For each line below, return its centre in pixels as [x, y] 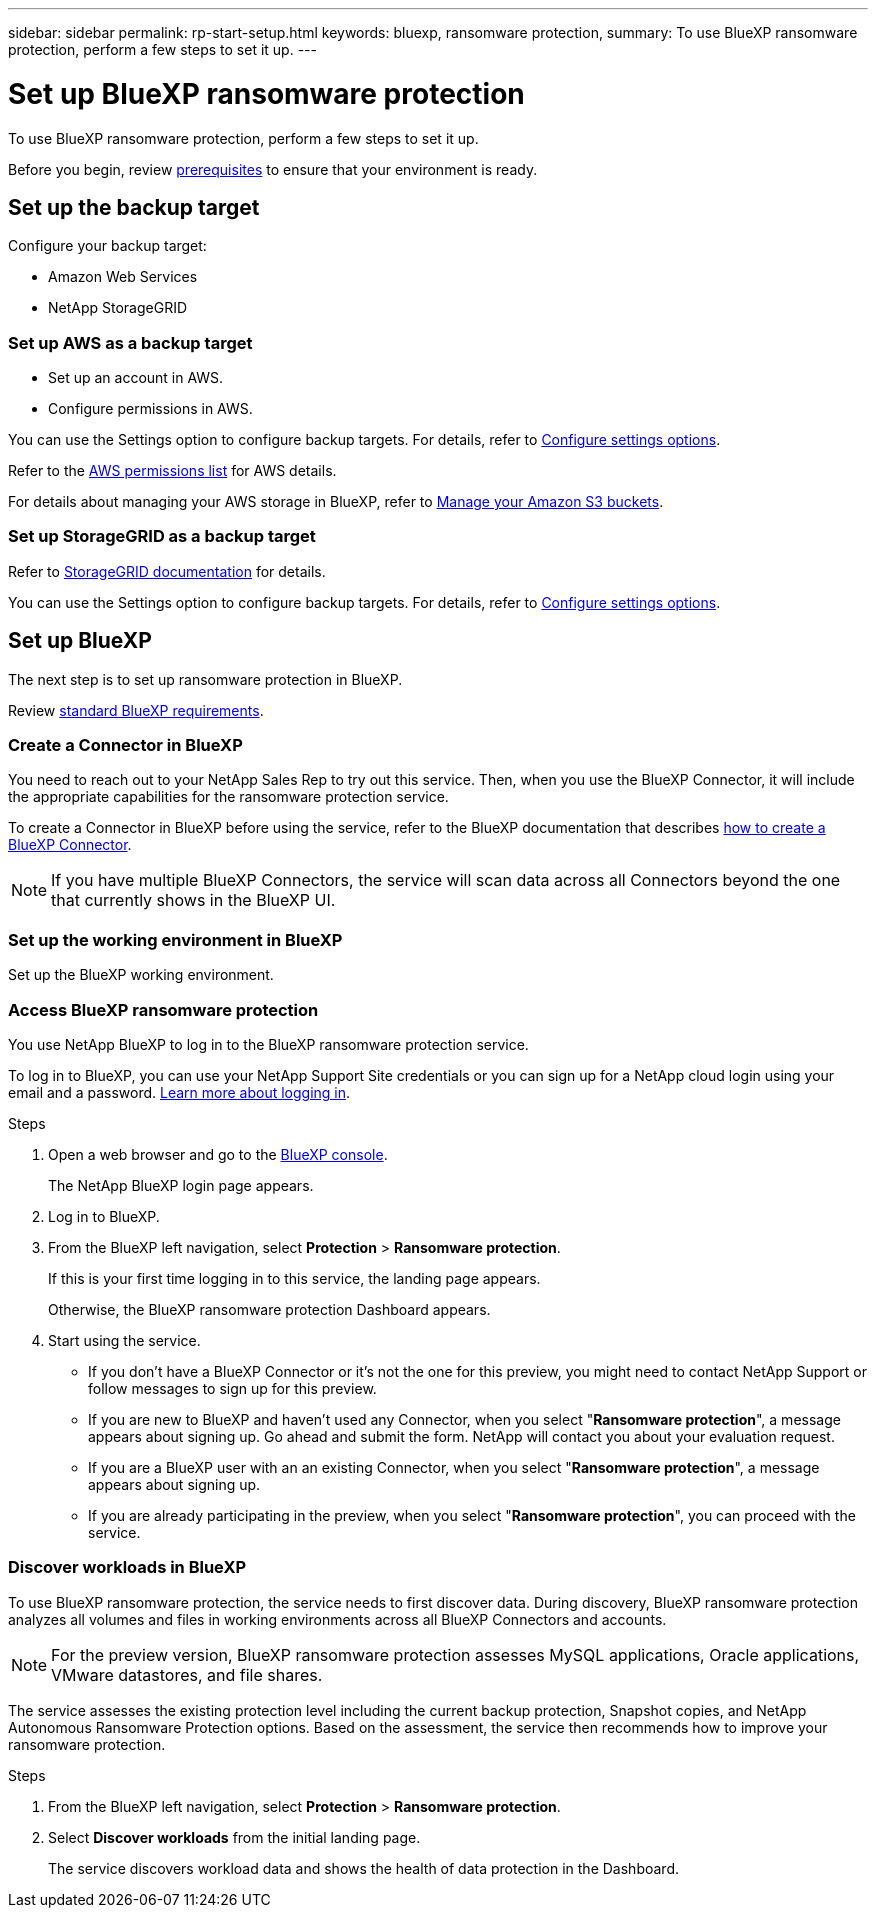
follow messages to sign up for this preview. [232, 1388]
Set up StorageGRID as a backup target [162, 536]
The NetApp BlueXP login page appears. [181, 1185]
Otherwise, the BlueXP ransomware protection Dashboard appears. [269, 1309]
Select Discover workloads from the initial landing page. [234, 1837]
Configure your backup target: [107, 246]
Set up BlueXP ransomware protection [266, 93]
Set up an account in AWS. [136, 378]
